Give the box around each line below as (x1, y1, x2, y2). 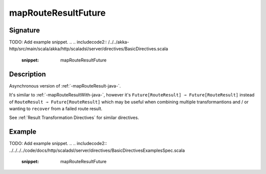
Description (9, 70, 46, 78)
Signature (9, 26, 40, 34)
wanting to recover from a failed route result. (9, 106, 103, 112)
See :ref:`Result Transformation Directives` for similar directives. (9, 115, 139, 120)
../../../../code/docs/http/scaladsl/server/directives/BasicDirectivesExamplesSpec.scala (9, 147, 185, 153)
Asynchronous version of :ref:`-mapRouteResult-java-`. (9, 83, 121, 88)
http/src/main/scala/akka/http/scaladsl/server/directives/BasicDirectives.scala (9, 46, 168, 52)
